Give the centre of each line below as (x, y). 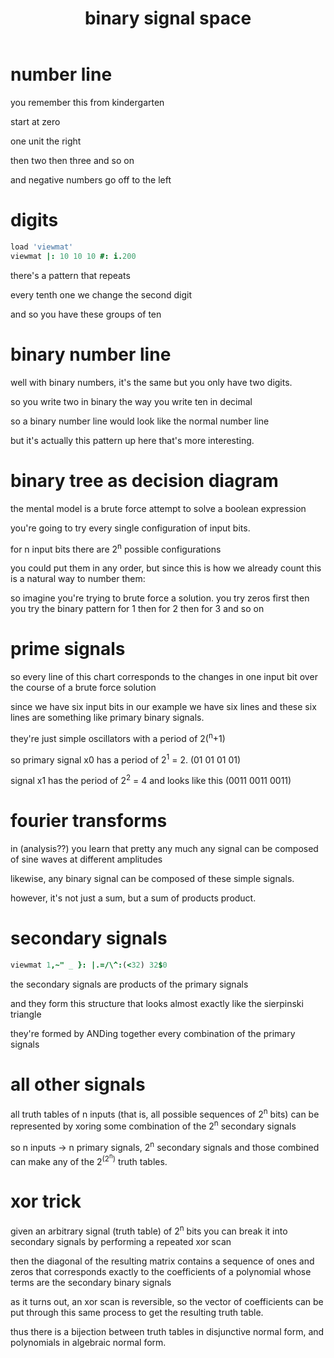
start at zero (35, 121)
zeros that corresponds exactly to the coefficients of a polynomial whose (161, 1271)
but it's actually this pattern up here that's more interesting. (132, 440)
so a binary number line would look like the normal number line (140, 421)
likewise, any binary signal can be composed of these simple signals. (152, 878)
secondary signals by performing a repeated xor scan (121, 1241)
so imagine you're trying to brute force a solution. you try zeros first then (160, 598)
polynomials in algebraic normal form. (88, 1342)
